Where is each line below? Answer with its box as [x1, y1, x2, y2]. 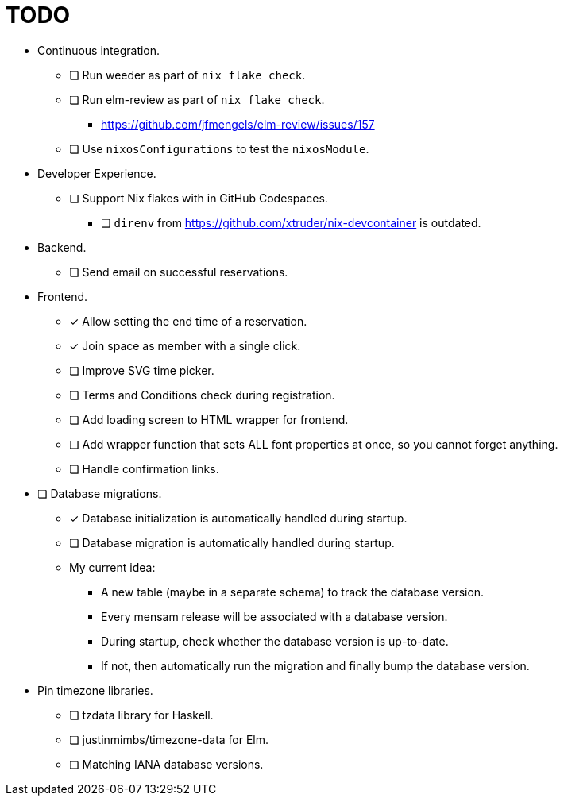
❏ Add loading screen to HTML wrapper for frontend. [69, 412, 349, 426]
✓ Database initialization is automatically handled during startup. [69, 511, 408, 525]
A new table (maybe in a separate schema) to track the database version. [101, 584, 485, 599]
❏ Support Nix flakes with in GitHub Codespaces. [69, 191, 328, 205]
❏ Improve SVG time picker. [69, 363, 214, 377]
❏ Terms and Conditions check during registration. [69, 388, 335, 402]
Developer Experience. [37, 166, 156, 180]
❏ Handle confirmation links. [69, 461, 219, 476]
